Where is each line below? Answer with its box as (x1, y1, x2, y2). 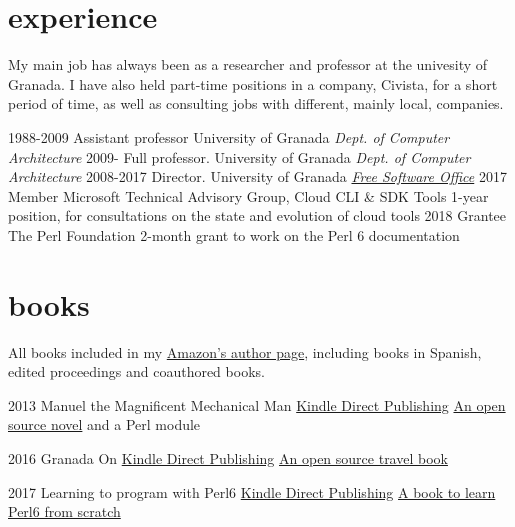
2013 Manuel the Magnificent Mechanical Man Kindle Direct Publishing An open (8, 394, 506, 415)
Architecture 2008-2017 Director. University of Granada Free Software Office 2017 (8, 166, 507, 187)
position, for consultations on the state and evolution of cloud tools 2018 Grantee (8, 205, 507, 226)
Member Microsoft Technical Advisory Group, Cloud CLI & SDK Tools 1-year (8, 185, 489, 206)
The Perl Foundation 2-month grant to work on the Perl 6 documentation (8, 224, 460, 245)
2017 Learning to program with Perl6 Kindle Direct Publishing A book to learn (8, 481, 496, 502)
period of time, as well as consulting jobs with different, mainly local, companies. (8, 93, 504, 114)
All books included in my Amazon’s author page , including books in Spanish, (8, 341, 482, 362)
